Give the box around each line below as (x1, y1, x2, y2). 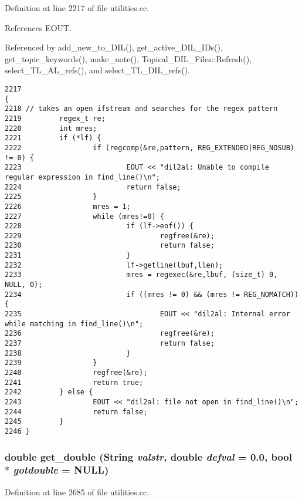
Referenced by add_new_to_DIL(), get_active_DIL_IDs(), (5, 41, 223, 53)
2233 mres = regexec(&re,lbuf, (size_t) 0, (5, 271, 278, 279)
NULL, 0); (5, 281, 43, 289)
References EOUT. (5, 21, 72, 33)
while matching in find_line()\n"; (5, 319, 144, 328)
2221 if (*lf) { (5, 134, 101, 143)
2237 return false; (5, 339, 215, 348)
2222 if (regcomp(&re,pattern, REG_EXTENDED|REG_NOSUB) (5, 143, 294, 152)
